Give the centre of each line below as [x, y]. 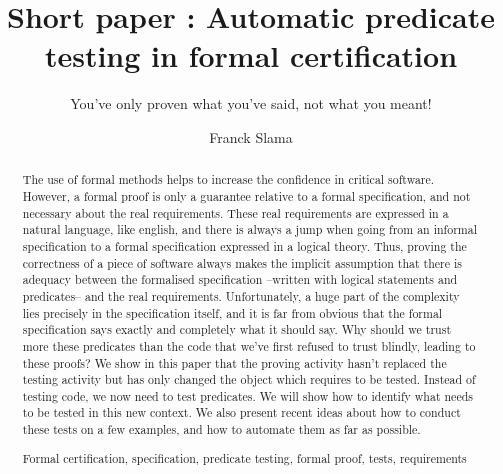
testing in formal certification [251, 55]
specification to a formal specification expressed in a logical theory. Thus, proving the [244, 245]
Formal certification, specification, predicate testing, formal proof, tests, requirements [244, 457]
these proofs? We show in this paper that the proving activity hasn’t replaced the [234, 362]
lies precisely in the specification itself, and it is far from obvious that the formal [232, 312]
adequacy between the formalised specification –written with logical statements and [240, 279]
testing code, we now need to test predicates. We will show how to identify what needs [247, 395]
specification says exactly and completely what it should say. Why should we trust [237, 329]
